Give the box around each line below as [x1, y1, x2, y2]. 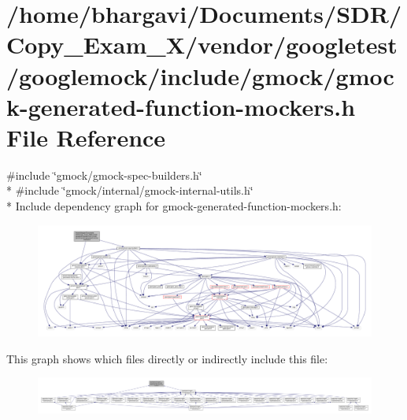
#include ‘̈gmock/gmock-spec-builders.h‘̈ [6, 166, 202, 183]
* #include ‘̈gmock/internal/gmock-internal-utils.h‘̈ [6, 182, 253, 199]
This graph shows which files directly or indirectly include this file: [6, 350, 328, 366]
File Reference [6, 121, 166, 153]
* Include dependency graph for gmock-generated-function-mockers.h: [6, 198, 342, 214]
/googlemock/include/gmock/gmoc [6, 59, 394, 91]
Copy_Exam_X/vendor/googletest [6, 28, 398, 61]
